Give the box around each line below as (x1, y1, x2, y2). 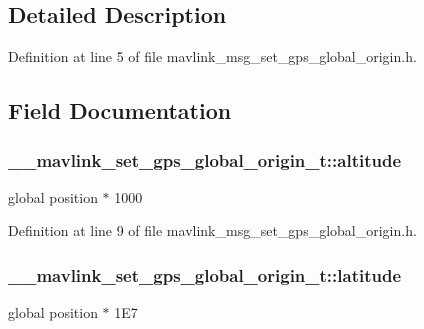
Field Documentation (8, 95, 232, 126)
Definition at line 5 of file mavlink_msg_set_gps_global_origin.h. (8, 46, 417, 67)
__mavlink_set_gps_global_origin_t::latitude (8, 262, 401, 287)
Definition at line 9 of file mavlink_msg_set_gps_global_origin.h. (8, 220, 417, 241)
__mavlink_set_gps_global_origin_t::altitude (8, 147, 401, 172)
